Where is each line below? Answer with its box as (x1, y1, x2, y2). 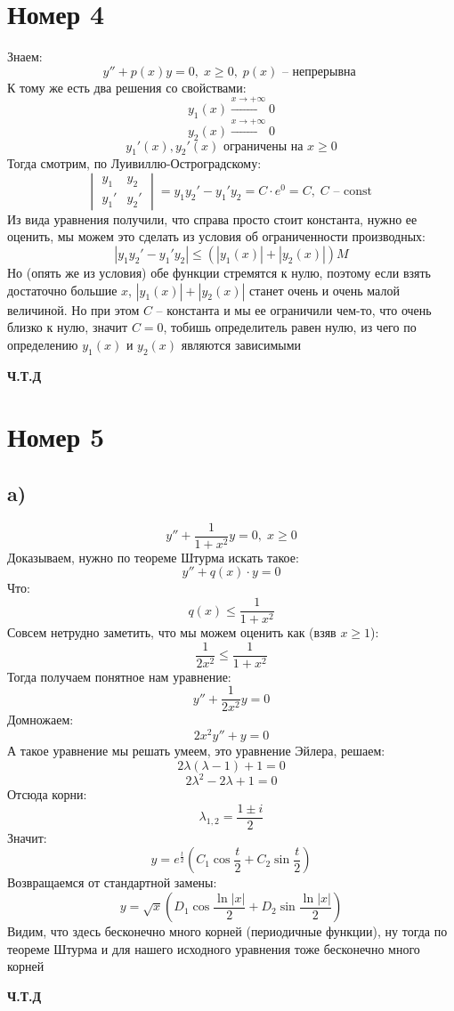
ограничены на (223, 140, 304, 153)
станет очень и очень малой (249, 280, 400, 299)
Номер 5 (7, 418, 105, 455)
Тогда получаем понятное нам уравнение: (7, 667, 231, 685)
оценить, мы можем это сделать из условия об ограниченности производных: (7, 227, 426, 246)
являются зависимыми (181, 335, 302, 353)
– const (333, 184, 373, 198)
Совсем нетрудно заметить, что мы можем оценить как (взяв (7, 623, 336, 642)
